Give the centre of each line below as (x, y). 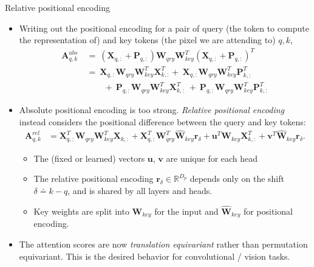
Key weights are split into (81, 211)
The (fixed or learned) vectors (89, 158)
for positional (268, 211)
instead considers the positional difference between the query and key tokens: (162, 121)
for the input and (186, 211)
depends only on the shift (237, 179)
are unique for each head (212, 158)
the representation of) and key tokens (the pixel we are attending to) (147, 40)
